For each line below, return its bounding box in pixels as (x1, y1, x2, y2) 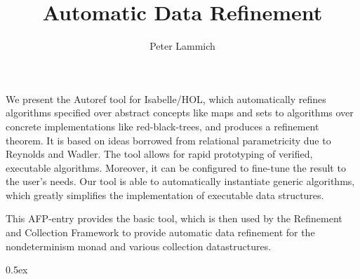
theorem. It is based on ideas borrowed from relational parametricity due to (6, 132, 331, 147)
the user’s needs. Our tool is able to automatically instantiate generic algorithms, (6, 174, 355, 189)
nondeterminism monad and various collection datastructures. (6, 238, 272, 253)
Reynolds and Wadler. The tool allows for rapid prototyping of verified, (6, 147, 313, 161)
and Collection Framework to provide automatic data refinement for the (6, 225, 315, 240)
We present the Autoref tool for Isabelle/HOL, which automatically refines (6, 91, 326, 106)
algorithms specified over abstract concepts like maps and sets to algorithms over (6, 105, 354, 120)
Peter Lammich (149, 39, 215, 53)
